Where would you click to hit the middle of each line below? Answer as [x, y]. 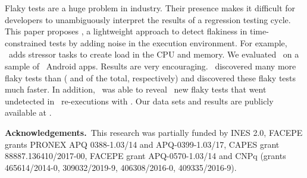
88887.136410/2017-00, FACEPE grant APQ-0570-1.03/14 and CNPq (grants [145, 156]
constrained [26, 42]
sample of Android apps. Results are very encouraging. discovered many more [151, 66]
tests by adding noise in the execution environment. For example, [168, 42]
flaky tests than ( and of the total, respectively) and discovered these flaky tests [151, 77]
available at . [28, 112]
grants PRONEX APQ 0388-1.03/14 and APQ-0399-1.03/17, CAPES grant [142, 144]
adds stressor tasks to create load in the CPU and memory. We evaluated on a [154, 54]
